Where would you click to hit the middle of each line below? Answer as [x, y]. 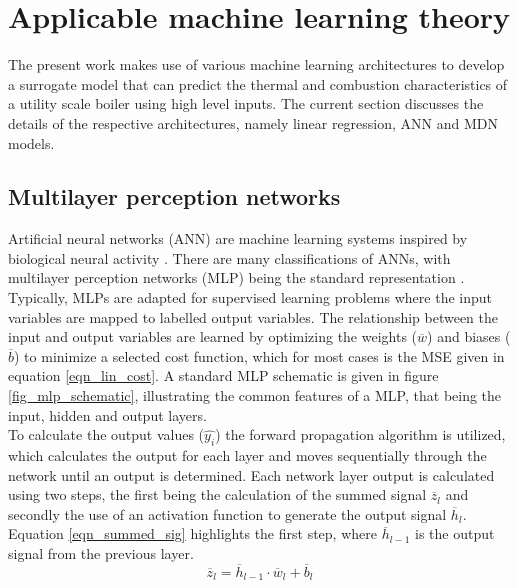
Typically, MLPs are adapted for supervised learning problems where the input [250, 297]
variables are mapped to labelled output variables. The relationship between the [253, 316]
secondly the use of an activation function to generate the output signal [227, 513]
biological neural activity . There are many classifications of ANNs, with [229, 257]
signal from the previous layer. [101, 553]
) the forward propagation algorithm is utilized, [360, 434]
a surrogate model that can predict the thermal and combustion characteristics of [258, 83]
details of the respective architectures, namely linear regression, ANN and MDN [253, 122]
